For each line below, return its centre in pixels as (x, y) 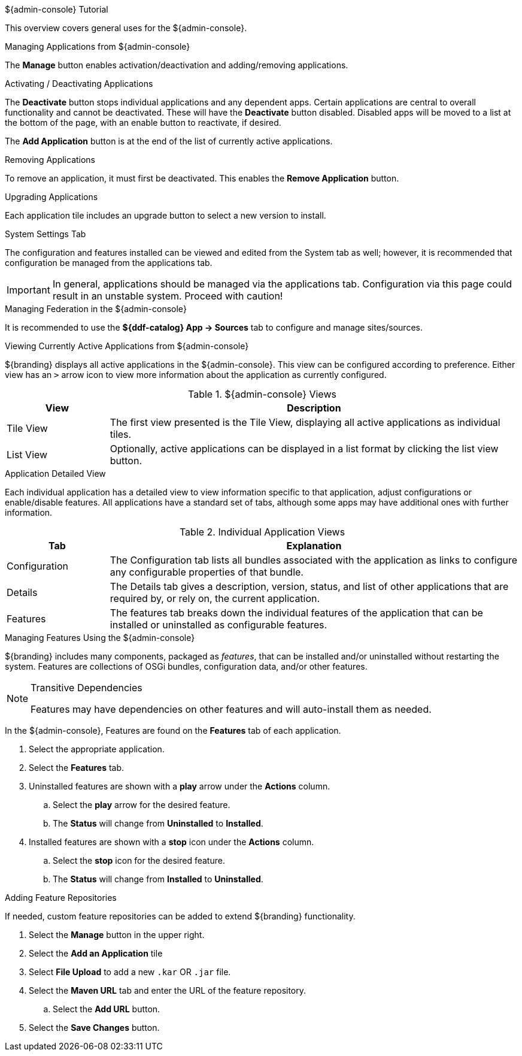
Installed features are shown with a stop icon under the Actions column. (172, 842)
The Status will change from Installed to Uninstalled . (158, 879)
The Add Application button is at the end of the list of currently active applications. (169, 141)
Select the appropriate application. (97, 749)
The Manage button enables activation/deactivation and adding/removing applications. (177, 65)
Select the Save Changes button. (94, 1028)
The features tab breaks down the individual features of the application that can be (296, 613)
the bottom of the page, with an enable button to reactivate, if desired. (143, 122)
